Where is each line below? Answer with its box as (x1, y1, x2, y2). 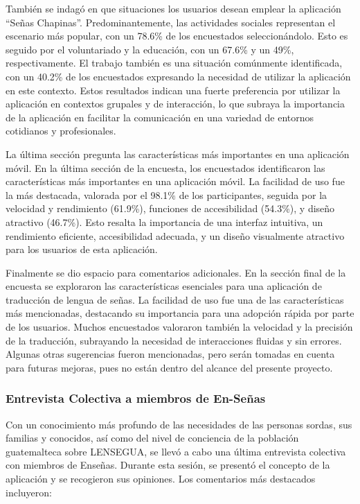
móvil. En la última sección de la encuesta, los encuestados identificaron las (6, 160, 325, 175)
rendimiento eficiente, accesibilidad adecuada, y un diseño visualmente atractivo (6, 228, 345, 243)
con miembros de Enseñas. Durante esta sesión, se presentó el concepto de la (6, 458, 330, 472)
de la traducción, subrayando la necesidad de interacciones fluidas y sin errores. (6, 333, 342, 347)
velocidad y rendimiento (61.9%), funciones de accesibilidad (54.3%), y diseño (6, 201, 335, 216)
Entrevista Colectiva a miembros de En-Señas (6, 390, 266, 407)
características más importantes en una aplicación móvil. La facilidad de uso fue (6, 174, 345, 189)
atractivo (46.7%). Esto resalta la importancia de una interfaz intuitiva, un (6, 214, 323, 229)
